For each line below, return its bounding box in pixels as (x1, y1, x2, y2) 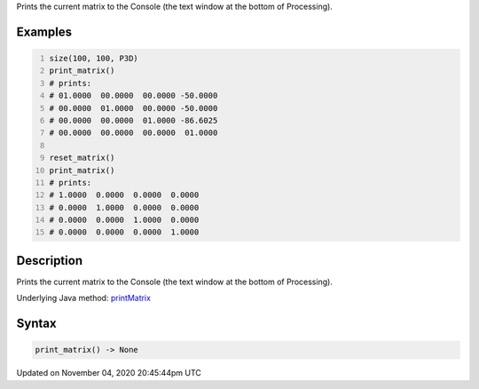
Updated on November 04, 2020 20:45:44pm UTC (16, 368, 201, 378)
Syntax (16, 316, 57, 331)
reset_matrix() (49, 153, 115, 163)
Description (16, 253, 83, 268)
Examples (16, 24, 73, 39)
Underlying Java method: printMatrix (16, 293, 151, 304)
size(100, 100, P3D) (49, 53, 139, 63)
